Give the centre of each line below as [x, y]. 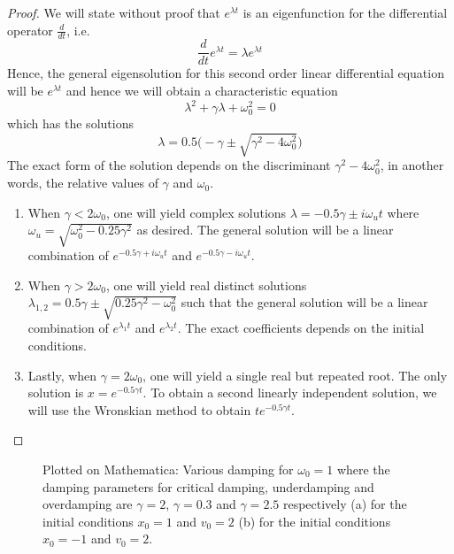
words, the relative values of [83, 183]
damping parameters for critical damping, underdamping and [208, 486]
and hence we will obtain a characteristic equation [202, 91]
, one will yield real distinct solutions [206, 285]
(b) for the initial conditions [315, 521]
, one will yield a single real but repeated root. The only [295, 375]
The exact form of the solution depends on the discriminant [169, 165]
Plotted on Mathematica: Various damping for [168, 469]
